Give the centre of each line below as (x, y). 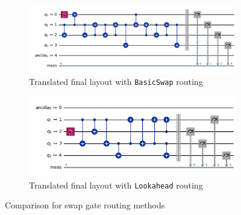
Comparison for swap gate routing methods (85, 205)
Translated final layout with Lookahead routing (116, 185)
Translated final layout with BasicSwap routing (116, 82)
